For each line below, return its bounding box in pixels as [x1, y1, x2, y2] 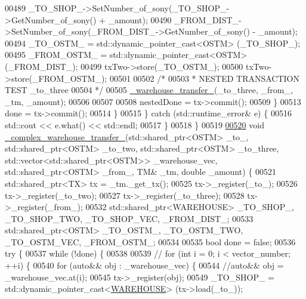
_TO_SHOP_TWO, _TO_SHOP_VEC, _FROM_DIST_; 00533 [5, 212, 254, 224]
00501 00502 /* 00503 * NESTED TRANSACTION [109, 72, 300, 84]
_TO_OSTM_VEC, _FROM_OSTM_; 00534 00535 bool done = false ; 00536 [5, 235, 296, 248]
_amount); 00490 [108, 13, 172, 26]
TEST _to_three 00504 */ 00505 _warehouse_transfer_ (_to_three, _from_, [5, 84, 293, 96]
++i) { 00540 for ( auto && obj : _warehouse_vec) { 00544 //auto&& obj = [5, 259, 284, 272]
